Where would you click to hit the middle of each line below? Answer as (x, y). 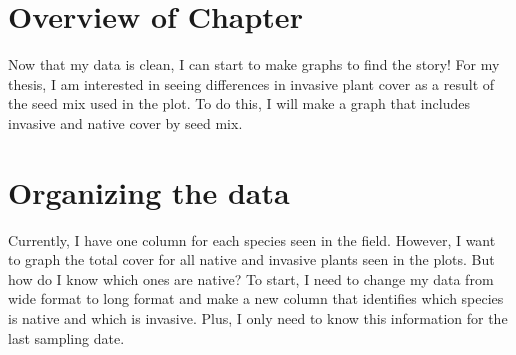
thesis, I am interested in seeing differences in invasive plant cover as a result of (251, 83)
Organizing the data (149, 191)
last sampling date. (66, 337)
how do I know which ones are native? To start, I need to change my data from (251, 278)
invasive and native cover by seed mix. (125, 122)
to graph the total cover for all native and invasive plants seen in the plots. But (251, 259)
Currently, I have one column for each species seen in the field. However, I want (252, 239)
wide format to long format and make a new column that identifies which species (256, 298)
